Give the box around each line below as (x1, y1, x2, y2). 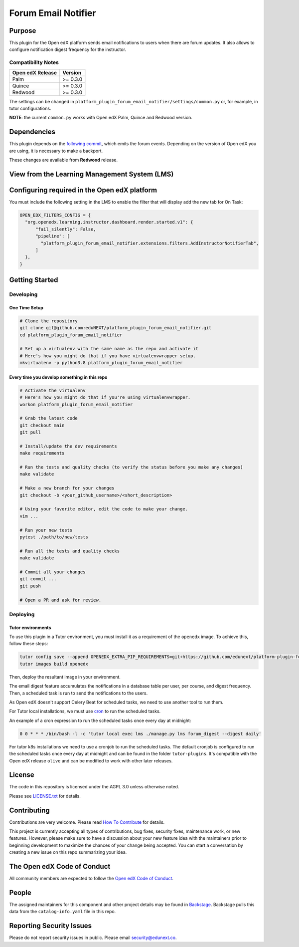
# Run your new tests (19, 527, 73, 533)
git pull (19, 430, 41, 435)
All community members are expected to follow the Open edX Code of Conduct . (9, 876, 174, 882)
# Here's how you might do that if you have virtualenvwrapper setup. (19, 353, 196, 359)
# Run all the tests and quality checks (19, 548, 120, 554)
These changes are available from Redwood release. (9, 157, 118, 163)
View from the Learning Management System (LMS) (9, 170, 174, 178)
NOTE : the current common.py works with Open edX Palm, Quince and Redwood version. (9, 115, 193, 121)
